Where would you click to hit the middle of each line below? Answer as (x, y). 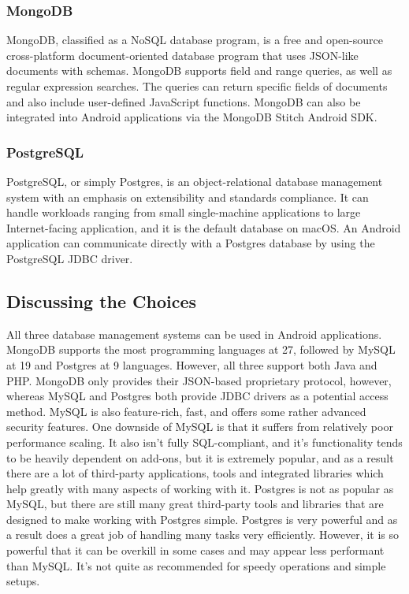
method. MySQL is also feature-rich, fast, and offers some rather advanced (186, 411)
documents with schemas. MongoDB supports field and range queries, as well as (199, 71)
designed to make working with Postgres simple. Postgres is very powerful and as (202, 519)
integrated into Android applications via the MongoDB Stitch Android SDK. (192, 117)
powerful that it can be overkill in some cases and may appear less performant (195, 550)
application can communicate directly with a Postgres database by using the (191, 243)
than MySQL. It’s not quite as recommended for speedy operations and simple (196, 565)
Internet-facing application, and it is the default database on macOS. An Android (204, 227)
